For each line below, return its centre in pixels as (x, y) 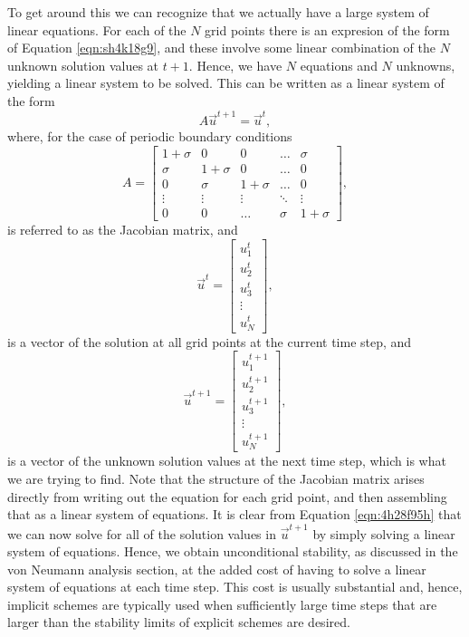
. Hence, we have (235, 65)
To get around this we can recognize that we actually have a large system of (218, 12)
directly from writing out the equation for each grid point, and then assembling (227, 496)
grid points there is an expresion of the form (327, 29)
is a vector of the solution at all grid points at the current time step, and (210, 341)
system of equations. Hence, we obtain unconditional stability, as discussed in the (233, 551)
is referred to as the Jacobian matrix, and (123, 230)
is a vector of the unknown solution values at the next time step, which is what (227, 461)
